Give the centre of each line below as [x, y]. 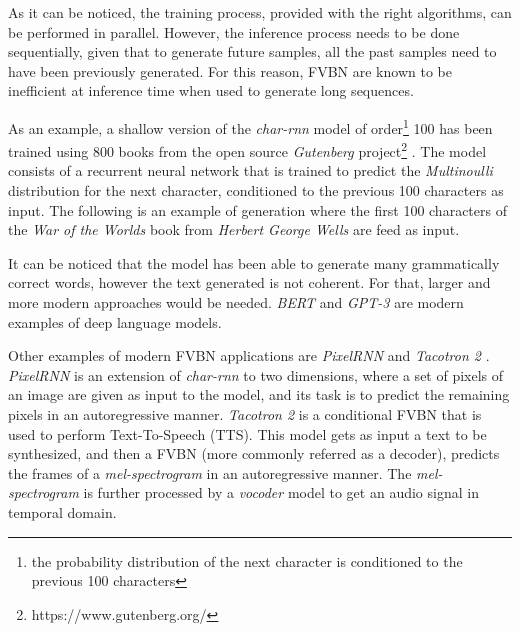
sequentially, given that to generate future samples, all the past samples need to [252, 51]
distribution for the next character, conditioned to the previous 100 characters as [256, 190]
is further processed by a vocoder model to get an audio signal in [281, 492]
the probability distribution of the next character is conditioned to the [247, 560]
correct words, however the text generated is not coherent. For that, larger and [249, 282]
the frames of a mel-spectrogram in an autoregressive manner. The [210, 472]
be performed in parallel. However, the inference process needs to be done [234, 31]
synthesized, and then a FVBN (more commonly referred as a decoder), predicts [254, 453]
